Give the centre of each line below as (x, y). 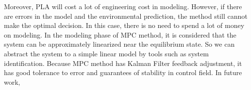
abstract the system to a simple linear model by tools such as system (106, 53)
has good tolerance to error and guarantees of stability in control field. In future (123, 72)
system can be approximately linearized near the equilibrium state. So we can (119, 44)
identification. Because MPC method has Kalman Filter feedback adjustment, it (123, 63)
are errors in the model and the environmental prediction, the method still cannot (126, 16)
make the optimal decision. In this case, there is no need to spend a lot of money (124, 25)
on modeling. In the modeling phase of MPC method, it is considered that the (120, 34)
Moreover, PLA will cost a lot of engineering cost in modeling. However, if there (123, 6)
